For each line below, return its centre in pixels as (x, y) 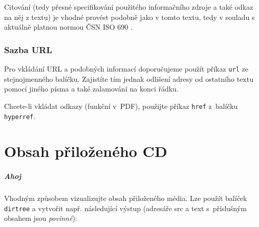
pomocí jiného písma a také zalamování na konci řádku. (91, 89)
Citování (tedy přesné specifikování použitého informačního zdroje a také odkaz (129, 7)
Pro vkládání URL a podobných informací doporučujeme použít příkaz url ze (126, 69)
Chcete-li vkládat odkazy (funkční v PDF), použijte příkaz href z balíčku (121, 106)
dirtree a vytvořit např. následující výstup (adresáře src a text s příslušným (126, 208)
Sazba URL (28, 49)
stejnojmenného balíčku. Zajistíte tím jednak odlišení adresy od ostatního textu (129, 78)
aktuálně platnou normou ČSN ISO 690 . (68, 27)
